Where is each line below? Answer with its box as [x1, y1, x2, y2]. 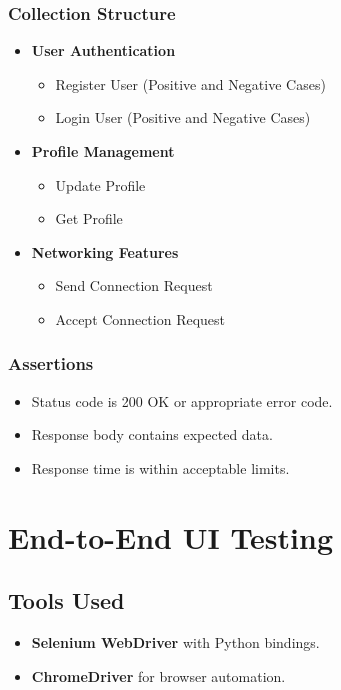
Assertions [8, 351, 94, 376]
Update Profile [55, 174, 146, 195]
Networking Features [31, 241, 179, 262]
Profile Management [31, 141, 175, 161]
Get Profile [55, 208, 123, 229]
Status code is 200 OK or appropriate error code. [31, 390, 333, 411]
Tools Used [8, 585, 125, 616]
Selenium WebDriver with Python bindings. [31, 632, 320, 653]
